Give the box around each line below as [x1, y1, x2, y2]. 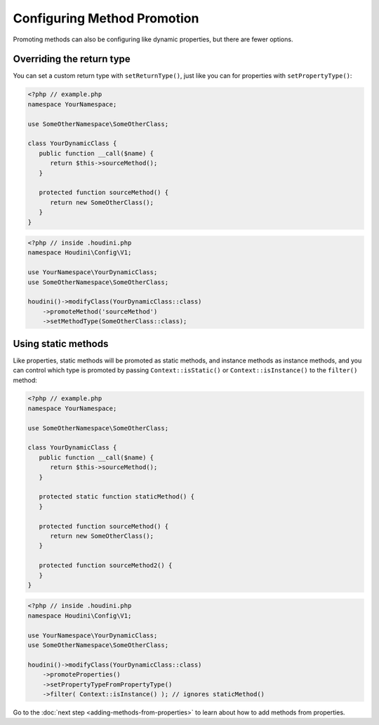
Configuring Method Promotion [13, 11, 199, 26]
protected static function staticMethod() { [39, 493, 194, 501]
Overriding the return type [13, 53, 131, 65]
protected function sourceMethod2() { [39, 562, 173, 569]
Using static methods [13, 337, 109, 350]
